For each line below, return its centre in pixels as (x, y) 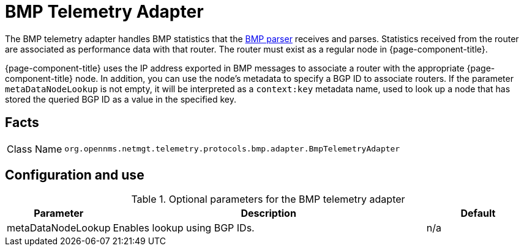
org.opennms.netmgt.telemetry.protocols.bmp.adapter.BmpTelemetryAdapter (232, 149)
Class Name (35, 149)
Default (478, 213)
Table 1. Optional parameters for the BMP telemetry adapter (268, 199)
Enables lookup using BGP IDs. (184, 228)
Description (268, 213)
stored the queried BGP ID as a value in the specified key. (121, 99)
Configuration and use (75, 175)
